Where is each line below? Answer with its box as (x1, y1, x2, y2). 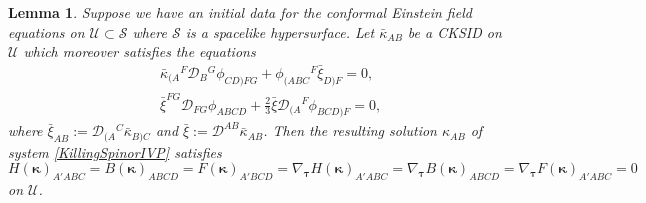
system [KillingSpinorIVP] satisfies (8, 141, 222, 162)
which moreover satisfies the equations (23, 41, 256, 62)
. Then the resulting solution (263, 120, 437, 141)
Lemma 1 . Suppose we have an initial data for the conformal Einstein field (8, 2, 472, 22)
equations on (8, 21, 85, 42)
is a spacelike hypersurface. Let (185, 21, 375, 42)
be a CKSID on (407, 21, 502, 42)
